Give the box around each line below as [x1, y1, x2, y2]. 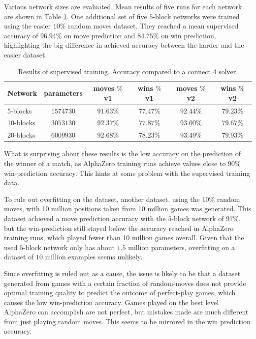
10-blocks [7, 117, 35, 128]
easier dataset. [4, 49, 47, 59]
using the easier [4, 21, 51, 31]
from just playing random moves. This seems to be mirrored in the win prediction [4, 316, 251, 326]
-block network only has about [23, 242, 115, 252]
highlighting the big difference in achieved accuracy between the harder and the [4, 40, 244, 50]
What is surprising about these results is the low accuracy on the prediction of [4, 148, 241, 159]
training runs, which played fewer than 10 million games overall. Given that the [4, 232, 244, 243]
